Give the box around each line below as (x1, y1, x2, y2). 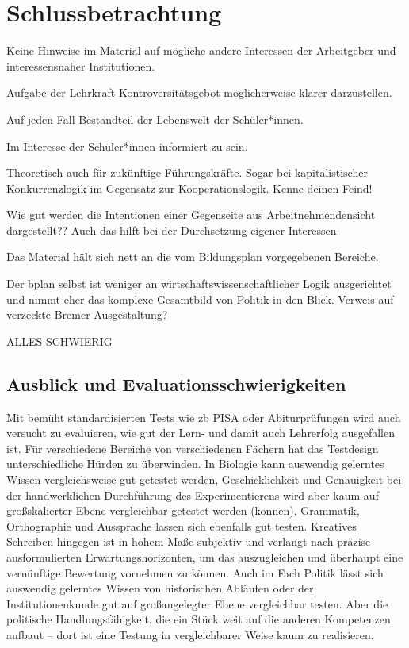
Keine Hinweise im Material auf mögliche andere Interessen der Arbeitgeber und (6, 42, 396, 59)
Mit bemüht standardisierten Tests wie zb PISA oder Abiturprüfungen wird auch (6, 408, 401, 425)
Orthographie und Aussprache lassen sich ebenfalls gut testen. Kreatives (6, 517, 357, 534)
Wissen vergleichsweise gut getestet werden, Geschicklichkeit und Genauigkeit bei (6, 471, 402, 488)
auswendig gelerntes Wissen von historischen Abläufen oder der (6, 580, 314, 596)
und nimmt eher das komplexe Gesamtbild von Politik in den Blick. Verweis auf (6, 290, 394, 307)
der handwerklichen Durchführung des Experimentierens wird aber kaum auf (6, 486, 379, 503)
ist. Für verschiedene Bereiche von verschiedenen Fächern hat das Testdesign (6, 439, 379, 456)
